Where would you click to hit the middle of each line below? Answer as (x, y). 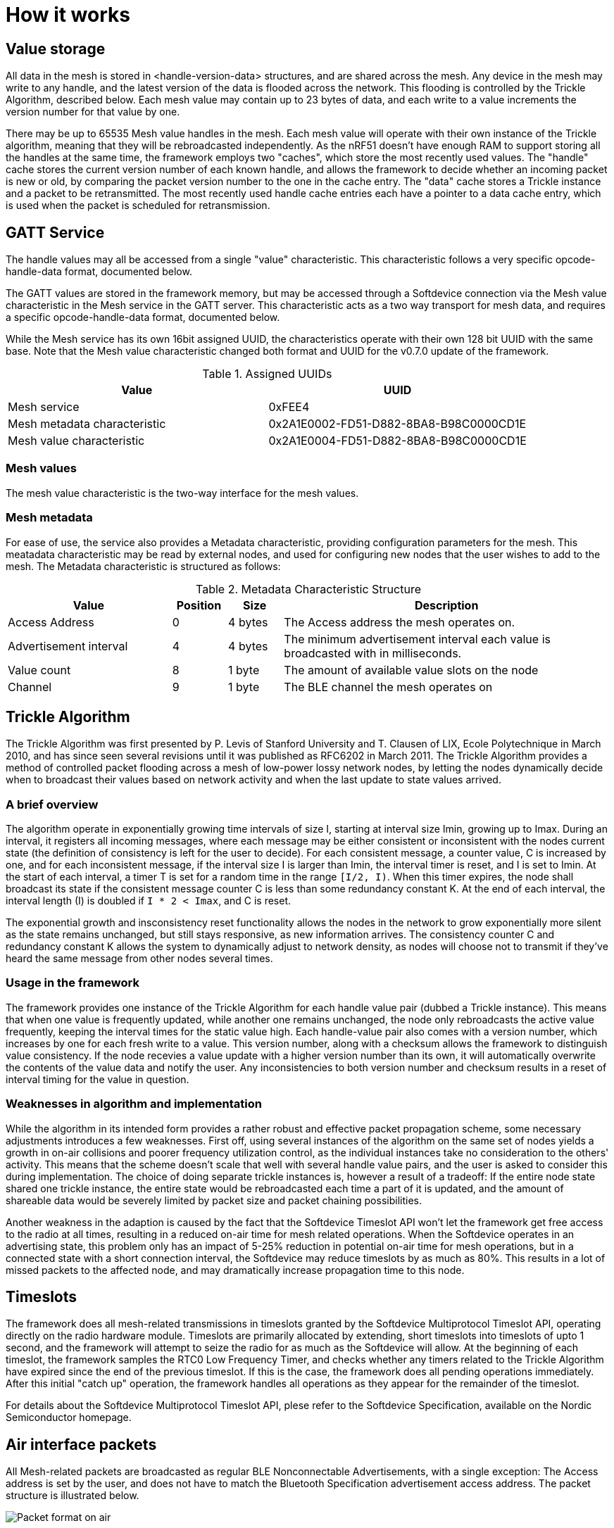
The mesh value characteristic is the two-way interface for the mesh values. (182, 493)
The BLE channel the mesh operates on (388, 687)
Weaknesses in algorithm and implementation (134, 1104)
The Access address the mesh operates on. (400, 622)
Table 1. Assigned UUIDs (267, 374)
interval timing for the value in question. (98, 1079)
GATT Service (55, 232)
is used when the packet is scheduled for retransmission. (138, 206)
